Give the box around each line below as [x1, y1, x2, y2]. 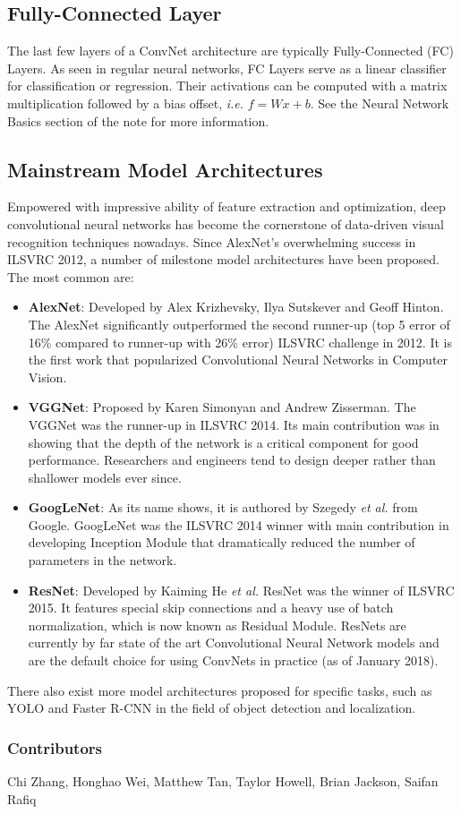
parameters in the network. [28, 551, 177, 570]
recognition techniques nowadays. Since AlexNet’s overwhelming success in [7, 232, 416, 251]
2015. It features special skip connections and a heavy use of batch [28, 598, 394, 617]
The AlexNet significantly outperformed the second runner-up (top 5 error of [28, 314, 450, 333]
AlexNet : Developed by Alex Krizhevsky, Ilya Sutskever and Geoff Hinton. [28, 297, 444, 316]
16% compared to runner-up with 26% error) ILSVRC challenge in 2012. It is [28, 332, 452, 351]
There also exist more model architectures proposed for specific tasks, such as [7, 681, 432, 699]
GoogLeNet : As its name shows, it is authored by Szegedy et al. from [28, 498, 418, 517]
